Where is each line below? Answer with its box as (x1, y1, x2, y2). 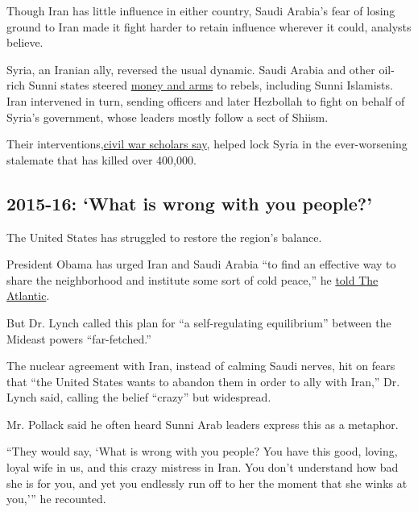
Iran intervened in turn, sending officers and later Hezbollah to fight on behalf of (6, 92, 405, 109)
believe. (6, 34, 43, 51)
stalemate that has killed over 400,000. (6, 151, 197, 168)
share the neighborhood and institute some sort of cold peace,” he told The (6, 271, 379, 288)
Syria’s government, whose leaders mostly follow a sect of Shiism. (6, 108, 329, 125)
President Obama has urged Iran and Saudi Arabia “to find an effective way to (6, 256, 396, 273)
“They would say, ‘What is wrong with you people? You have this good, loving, (6, 443, 398, 460)
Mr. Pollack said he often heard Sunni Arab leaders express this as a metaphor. (6, 415, 399, 432)
